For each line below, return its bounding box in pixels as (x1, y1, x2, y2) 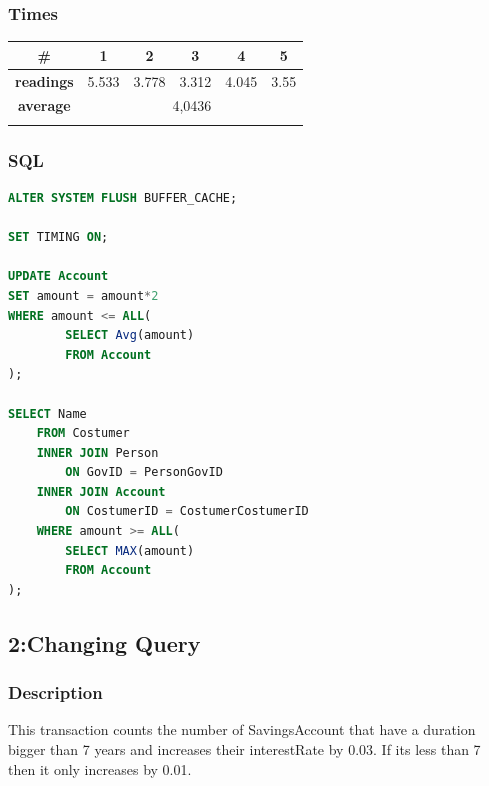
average (17, 95, 71, 116)
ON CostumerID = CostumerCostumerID (65, 504, 309, 519)
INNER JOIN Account (36, 484, 166, 499)
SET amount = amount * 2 (8, 288, 159, 303)
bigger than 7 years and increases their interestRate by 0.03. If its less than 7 (8, 739, 481, 760)
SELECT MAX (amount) (65, 543, 195, 558)
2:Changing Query (8, 627, 201, 658)
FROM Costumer (36, 426, 130, 441)
